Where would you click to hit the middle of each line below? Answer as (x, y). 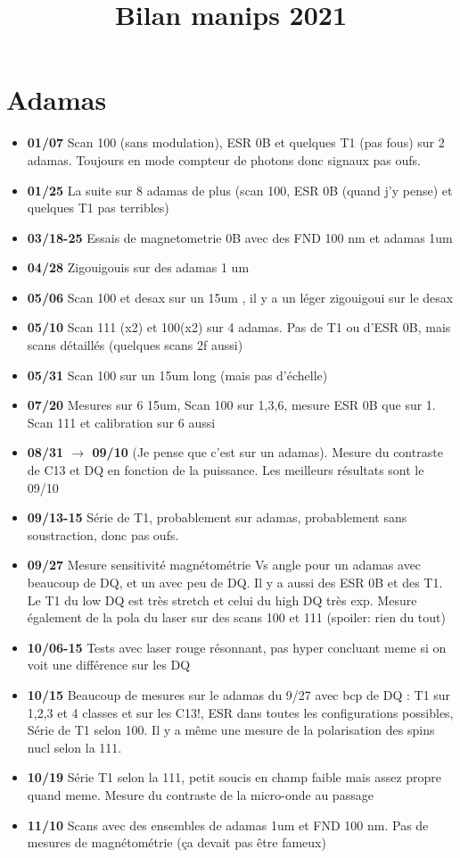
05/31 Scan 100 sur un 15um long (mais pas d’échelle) (177, 375)
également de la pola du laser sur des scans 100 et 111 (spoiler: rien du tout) (236, 617)
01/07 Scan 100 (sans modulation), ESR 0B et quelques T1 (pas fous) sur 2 (236, 142)
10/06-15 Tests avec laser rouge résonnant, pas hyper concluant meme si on (237, 647)
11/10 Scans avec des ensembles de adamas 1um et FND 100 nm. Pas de (228, 825)
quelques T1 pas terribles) (98, 208)
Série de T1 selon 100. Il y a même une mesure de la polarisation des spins (231, 730)
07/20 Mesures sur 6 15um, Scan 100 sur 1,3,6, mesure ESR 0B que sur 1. (231, 405)
